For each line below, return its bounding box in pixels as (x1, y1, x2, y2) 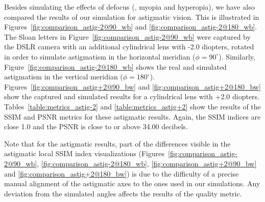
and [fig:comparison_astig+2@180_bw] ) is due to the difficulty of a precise (4, 168, 239, 179)
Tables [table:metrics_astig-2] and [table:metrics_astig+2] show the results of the (4, 101, 261, 111)
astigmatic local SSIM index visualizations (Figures (4, 148, 165, 159)
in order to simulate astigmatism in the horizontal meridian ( (4, 51, 196, 62)
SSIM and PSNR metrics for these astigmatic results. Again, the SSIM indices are (4, 111, 261, 122)
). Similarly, (219, 51, 255, 62)
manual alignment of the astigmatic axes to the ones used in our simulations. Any (4, 178, 260, 189)
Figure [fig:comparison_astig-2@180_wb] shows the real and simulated (4, 61, 227, 72)
